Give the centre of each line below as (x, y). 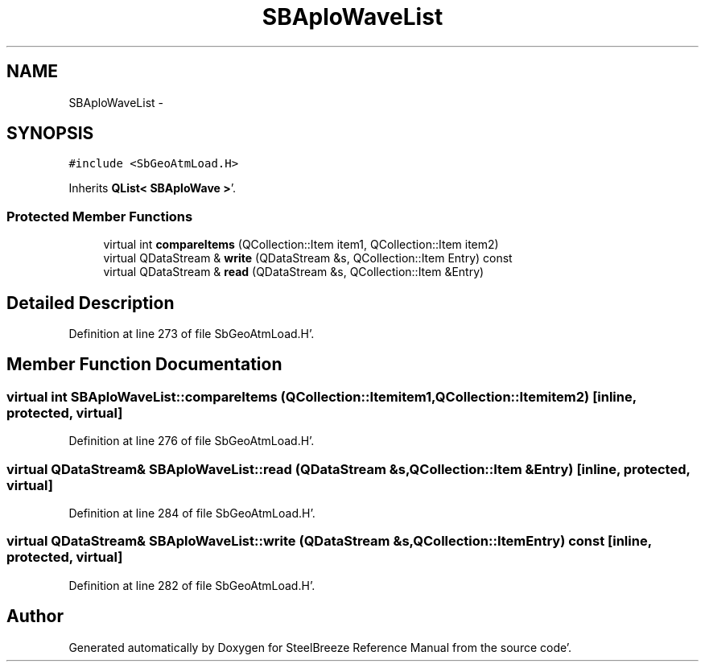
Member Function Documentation (144, 365)
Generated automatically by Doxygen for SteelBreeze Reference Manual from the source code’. (320, 647)
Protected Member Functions (100, 216)
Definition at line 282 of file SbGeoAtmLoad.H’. (192, 585)
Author (35, 616)
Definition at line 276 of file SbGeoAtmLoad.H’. (192, 441)
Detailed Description (91, 303)
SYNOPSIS (50, 134)
